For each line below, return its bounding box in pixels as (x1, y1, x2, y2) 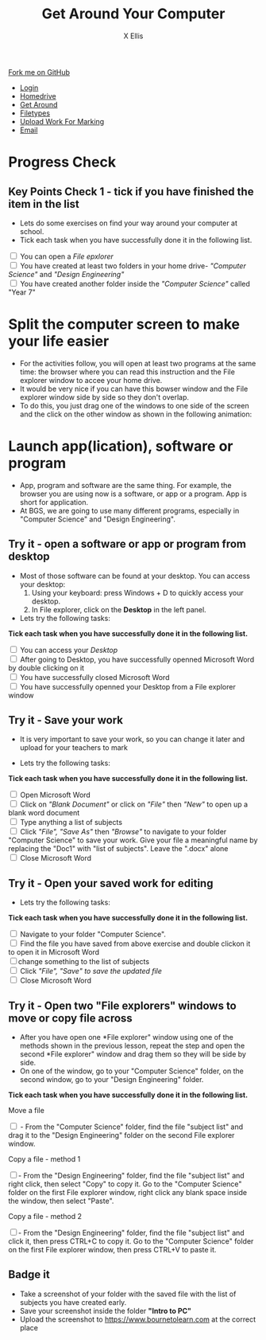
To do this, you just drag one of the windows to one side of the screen (19, 400, 249, 410)
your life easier (8, 332, 110, 350)
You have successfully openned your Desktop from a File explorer (19, 682, 236, 691)
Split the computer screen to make (8, 315, 241, 334)
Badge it (8, 1268, 50, 1282)
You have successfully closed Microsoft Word (19, 672, 170, 682)
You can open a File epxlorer (19, 252, 114, 261)
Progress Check (8, 153, 117, 171)
